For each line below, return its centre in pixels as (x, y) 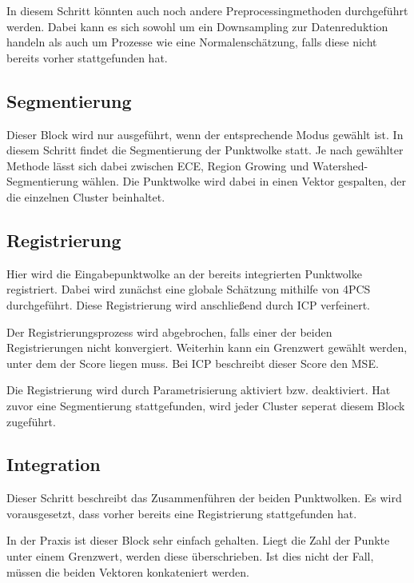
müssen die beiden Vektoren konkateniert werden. (128, 571)
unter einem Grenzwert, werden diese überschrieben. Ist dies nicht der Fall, (190, 556)
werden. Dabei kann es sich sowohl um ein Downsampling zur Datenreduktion (197, 26)
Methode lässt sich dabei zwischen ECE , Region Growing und (158, 165)
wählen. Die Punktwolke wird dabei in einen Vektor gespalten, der (244, 181)
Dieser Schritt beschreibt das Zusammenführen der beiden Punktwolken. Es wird (204, 498)
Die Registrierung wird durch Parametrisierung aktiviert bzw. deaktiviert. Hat (199, 390)
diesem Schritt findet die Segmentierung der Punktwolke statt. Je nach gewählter (205, 150)
